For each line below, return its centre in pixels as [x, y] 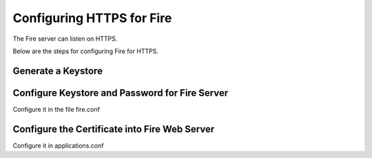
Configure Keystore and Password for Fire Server [121, 93]
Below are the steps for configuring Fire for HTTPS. [85, 51]
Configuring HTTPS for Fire [92, 18]
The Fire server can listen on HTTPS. [65, 39]
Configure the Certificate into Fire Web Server [114, 129]
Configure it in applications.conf [58, 146]
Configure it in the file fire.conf [56, 109]
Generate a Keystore [58, 71]
